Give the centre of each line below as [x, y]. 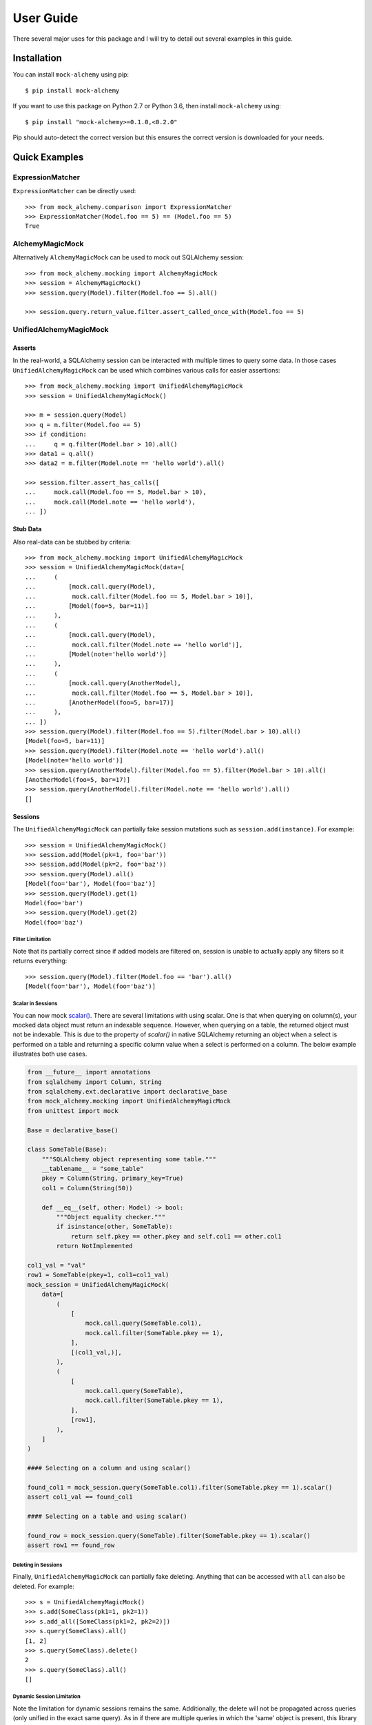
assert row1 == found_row [71, 1545]
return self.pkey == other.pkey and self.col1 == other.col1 [176, 1236]
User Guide [45, 18]
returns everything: [40, 961]
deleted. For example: [44, 1586]
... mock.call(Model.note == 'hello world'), [111, 502]
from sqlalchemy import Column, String [94, 1082]
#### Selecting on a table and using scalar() [107, 1517]
